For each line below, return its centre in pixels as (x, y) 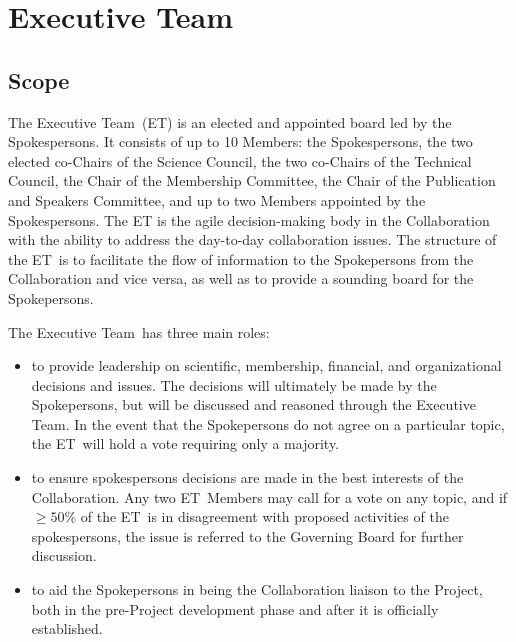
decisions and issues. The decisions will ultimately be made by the (234, 384)
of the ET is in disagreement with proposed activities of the (264, 516)
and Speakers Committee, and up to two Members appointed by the (217, 199)
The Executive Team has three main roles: (139, 331)
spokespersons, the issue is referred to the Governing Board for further (247, 535)
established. (67, 628)
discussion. (64, 555)
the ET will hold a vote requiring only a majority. (185, 443)
